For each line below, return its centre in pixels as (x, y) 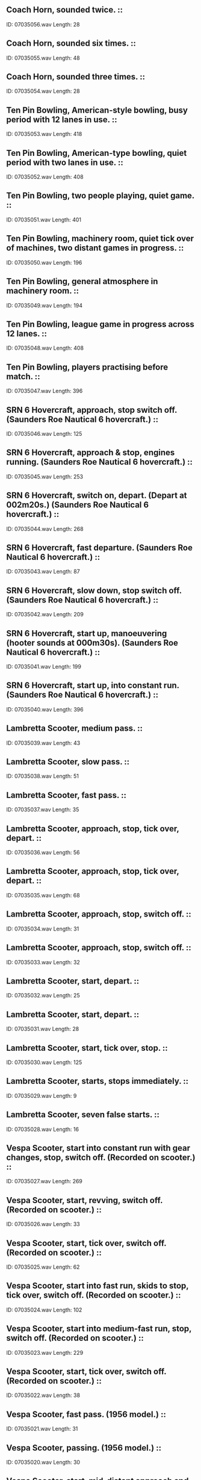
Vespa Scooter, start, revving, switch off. (85, 1200)
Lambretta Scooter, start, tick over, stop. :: (87, 1048)
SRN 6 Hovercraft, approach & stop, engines (91, 453)
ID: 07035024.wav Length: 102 (44, 1310)
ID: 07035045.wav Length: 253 (45, 476)
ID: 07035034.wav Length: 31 (43, 929)
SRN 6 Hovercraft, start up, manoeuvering (87, 633)
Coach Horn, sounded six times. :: (71, 44)
